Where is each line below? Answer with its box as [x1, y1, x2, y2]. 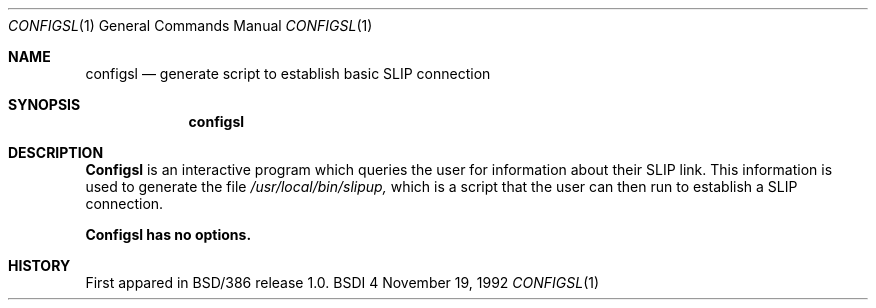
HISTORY [8, 257, 71, 274]
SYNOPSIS [8, 96, 81, 113]
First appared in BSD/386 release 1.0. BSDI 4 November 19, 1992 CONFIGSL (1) [85, 274, 600, 291]
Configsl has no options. [85, 226, 252, 243]
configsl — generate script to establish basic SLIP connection [85, 65, 491, 82]
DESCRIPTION [8, 144, 104, 161]
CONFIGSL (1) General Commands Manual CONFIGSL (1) [8, 17, 373, 34]
